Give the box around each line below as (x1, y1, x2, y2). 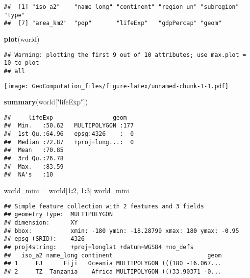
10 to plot (4, 59, 39, 67)
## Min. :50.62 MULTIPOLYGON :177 (4, 122, 134, 129)
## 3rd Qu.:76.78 (4, 155, 64, 162)
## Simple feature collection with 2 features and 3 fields (4, 202, 204, 210)
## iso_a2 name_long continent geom (4, 252, 222, 259)
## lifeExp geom (4, 114, 127, 121)
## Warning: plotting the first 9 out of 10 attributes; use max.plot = (4, 51, 246, 58)
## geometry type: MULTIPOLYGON (4, 211, 113, 218)
